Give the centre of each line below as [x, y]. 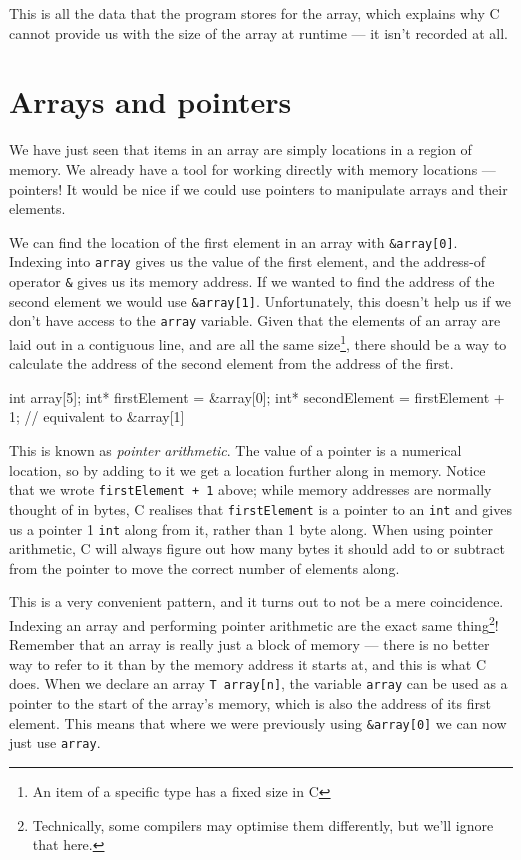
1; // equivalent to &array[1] [97, 416]
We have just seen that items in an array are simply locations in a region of [240, 149]
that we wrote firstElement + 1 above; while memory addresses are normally [250, 489]
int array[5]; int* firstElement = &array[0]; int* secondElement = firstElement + [257, 396]
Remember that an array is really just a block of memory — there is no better [249, 644]
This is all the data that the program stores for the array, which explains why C [254, 13]
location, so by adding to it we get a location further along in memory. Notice [247, 469]
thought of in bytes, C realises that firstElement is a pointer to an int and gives [260, 508]
